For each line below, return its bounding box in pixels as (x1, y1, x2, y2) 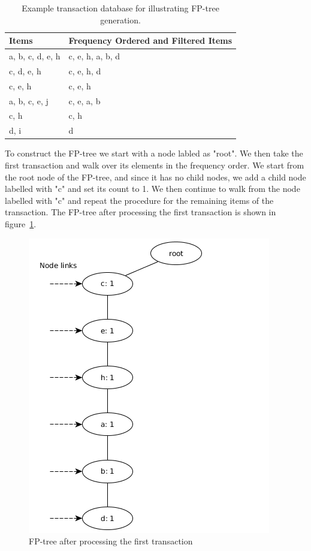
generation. (100, 13, 141, 26)
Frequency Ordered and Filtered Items (68, 34, 233, 47)
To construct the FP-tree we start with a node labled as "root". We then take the (5, 147, 303, 159)
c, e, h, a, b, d (68, 50, 120, 62)
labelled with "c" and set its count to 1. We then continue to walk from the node (5, 182, 300, 195)
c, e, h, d (68, 64, 101, 77)
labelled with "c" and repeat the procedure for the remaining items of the (5, 194, 274, 206)
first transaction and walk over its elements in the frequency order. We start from (5, 158, 304, 171)
